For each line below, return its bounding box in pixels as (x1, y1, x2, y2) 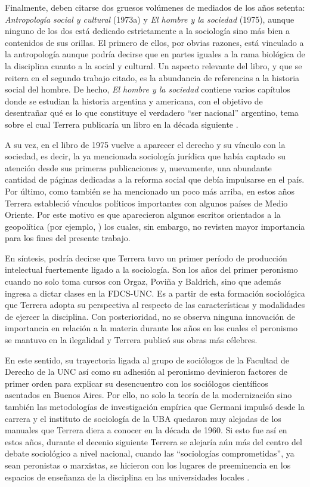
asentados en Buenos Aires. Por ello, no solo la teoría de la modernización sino (5, 389, 292, 401)
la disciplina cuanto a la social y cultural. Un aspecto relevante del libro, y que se (5, 59, 302, 72)
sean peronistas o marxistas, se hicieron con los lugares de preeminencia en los (5, 458, 291, 471)
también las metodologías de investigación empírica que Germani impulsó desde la (5, 400, 305, 412)
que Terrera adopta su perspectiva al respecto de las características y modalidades (5, 298, 305, 311)
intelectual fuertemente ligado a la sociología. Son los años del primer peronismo (5, 263, 298, 276)
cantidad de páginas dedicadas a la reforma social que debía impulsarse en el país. (5, 173, 305, 186)
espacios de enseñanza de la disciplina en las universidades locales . (5, 470, 250, 483)
